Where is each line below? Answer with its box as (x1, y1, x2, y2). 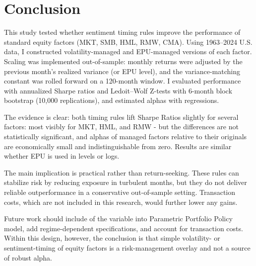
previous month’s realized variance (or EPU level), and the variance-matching (4, 66, 240, 76)
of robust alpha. (4, 252, 52, 263)
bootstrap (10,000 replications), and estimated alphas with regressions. (4, 95, 219, 105)
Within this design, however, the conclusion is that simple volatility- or (4, 233, 220, 243)
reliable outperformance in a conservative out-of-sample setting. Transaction (4, 187, 236, 197)
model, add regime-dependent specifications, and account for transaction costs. (4, 223, 243, 233)
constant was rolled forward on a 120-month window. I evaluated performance (4, 76, 241, 86)
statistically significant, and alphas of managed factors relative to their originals (4, 131, 247, 142)
